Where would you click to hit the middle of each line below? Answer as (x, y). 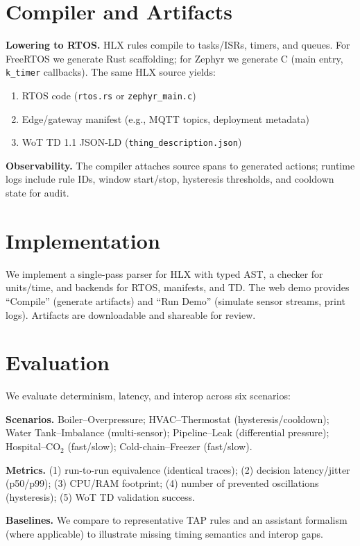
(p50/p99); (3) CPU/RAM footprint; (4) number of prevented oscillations (162, 483)
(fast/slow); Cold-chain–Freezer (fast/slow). (160, 446)
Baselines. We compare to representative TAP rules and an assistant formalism (177, 520)
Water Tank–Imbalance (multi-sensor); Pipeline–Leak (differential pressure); (168, 432)
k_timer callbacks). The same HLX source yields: (111, 72)
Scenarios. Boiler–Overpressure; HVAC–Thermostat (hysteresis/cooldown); (168, 419)
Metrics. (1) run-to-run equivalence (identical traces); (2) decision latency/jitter (178, 469)
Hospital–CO (33, 446)
